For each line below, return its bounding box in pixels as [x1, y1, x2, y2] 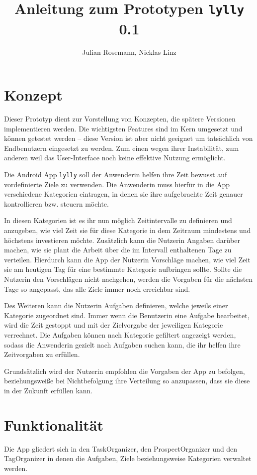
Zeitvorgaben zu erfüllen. [4, 349, 80, 359]
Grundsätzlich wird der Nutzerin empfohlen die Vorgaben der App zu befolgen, [4, 365, 245, 376]
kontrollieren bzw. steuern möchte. [4, 198, 109, 209]
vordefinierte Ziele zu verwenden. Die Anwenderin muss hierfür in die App [4, 179, 230, 189]
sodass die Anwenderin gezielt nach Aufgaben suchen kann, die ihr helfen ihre [4, 339, 241, 350]
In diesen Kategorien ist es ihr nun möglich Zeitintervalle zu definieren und [4, 215, 232, 226]
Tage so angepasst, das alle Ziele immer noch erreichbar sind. [4, 283, 190, 294]
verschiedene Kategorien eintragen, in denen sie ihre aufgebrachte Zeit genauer [4, 189, 243, 199]
